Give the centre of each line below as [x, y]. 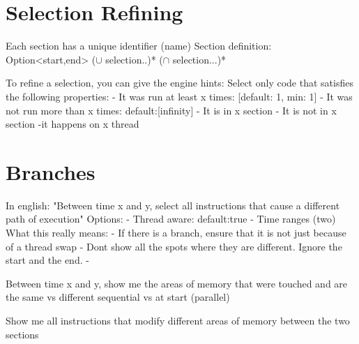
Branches [51, 171]
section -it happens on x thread [72, 124]
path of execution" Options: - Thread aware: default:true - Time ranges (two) [171, 219]
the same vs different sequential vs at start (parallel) [118, 297]
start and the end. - [47, 260]
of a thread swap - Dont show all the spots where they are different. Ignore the [174, 246]
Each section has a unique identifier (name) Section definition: [139, 46]
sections [22, 334]
